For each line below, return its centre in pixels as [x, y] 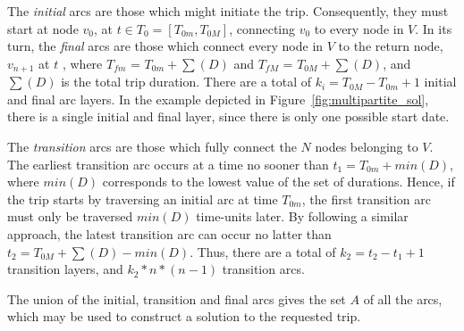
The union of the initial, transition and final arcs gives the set [177, 298]
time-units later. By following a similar [302, 216]
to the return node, [391, 46]
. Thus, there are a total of [263, 251]
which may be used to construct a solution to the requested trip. [184, 316]
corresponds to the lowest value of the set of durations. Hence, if [278, 182]
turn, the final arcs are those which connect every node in [165, 46]
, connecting [262, 28]
